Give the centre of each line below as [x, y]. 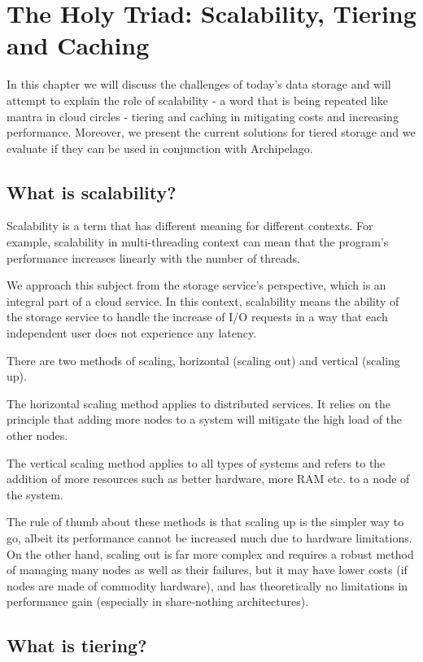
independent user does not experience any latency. [132, 333]
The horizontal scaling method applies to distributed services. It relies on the [198, 403]
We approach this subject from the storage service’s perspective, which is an [196, 285]
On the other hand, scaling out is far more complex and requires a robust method [210, 553]
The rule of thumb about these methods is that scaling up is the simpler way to [205, 522]
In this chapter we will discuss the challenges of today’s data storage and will [199, 84]
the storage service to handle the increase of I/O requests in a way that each [197, 317]
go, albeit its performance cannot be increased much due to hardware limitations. [209, 537]
